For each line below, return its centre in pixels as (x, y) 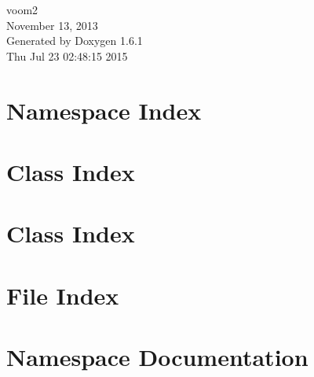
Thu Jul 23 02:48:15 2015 (67, 55)
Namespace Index (104, 110)
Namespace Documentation (157, 357)
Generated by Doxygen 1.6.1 (75, 41)
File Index (63, 295)
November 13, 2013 (52, 25)
